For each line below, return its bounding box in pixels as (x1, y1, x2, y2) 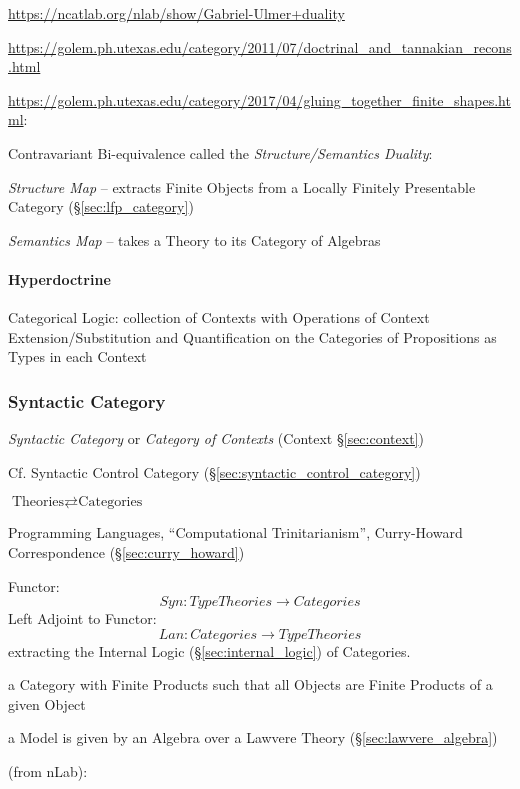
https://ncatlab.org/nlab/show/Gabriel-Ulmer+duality (8, 3, 345, 23)
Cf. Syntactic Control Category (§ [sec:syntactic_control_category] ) (8, 461, 421, 482)
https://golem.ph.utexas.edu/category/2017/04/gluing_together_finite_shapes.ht (8, 89, 511, 110)
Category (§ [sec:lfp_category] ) (8, 196, 194, 217)
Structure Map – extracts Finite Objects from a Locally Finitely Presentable (8, 176, 476, 197)
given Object (8, 693, 86, 714)
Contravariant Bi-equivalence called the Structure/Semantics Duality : (8, 142, 433, 163)
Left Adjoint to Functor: (8, 608, 157, 629)
